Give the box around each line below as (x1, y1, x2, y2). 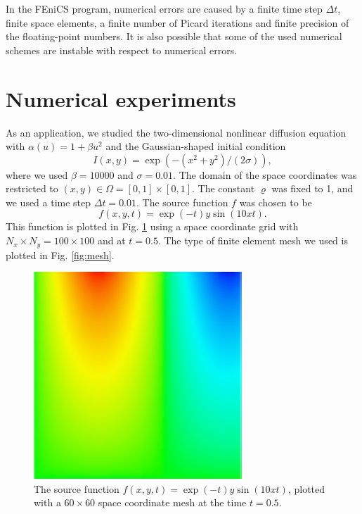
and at (97, 233, 126, 248)
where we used (6, 167, 68, 182)
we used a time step (6, 194, 91, 209)
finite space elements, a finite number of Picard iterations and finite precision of (6, 15, 349, 30)
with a (34, 495, 61, 510)
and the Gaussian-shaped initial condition (105, 139, 286, 153)
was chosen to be (239, 194, 312, 209)
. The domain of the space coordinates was (173, 167, 357, 182)
